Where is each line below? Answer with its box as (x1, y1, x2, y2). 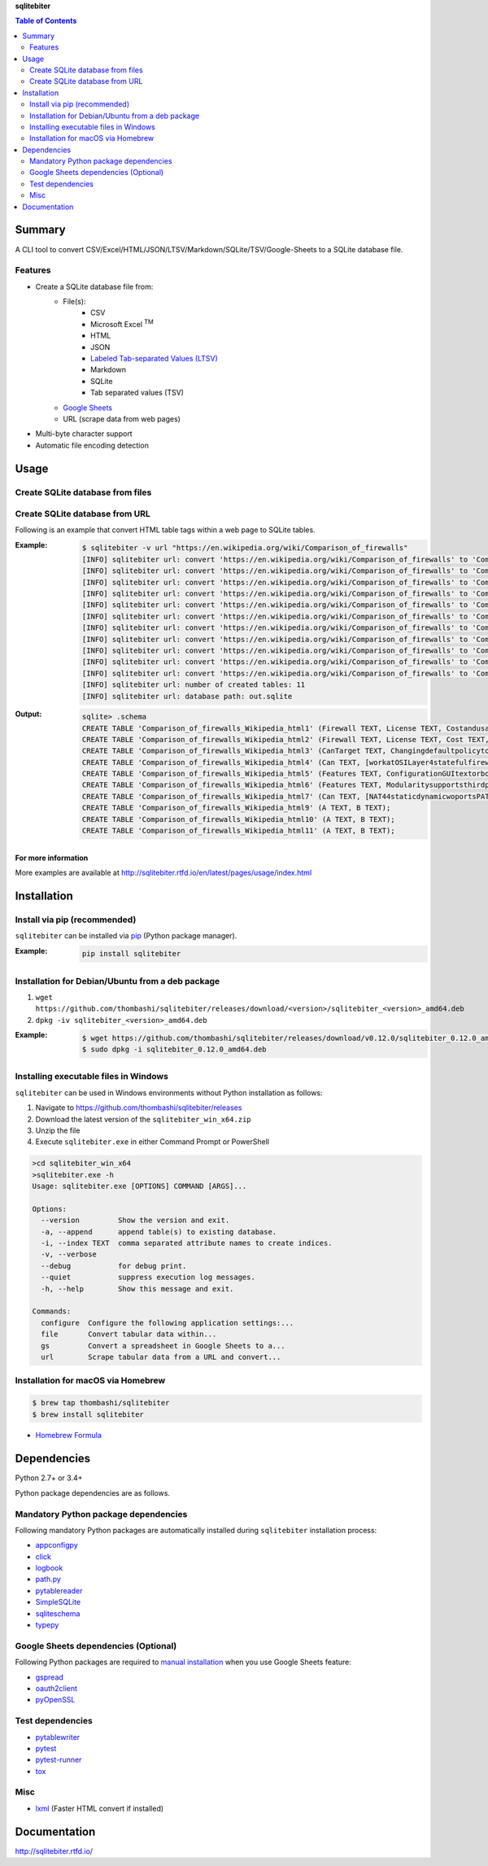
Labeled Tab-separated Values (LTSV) (90, 354, 219, 364)
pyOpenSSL (35, 1695, 76, 1705)
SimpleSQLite (35, 1597, 81, 1607)
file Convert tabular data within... (41, 1330, 217, 1339)
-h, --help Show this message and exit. (41, 1284, 234, 1293)
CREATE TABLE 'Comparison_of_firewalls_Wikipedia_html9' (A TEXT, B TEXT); (81, 803, 391, 813)
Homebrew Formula (35, 1431, 102, 1440)
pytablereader (35, 1585, 83, 1595)
